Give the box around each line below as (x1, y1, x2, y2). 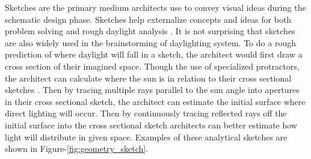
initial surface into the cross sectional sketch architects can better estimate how (5, 118, 297, 131)
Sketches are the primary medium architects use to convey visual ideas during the (5, 1, 306, 13)
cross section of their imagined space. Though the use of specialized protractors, (5, 59, 300, 72)
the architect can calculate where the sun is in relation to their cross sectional (5, 71, 292, 84)
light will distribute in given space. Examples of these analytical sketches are (5, 130, 288, 143)
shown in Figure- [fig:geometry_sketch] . (5, 142, 149, 155)
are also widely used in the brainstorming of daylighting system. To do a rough (5, 36, 296, 49)
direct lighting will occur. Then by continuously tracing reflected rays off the (5, 107, 287, 119)
